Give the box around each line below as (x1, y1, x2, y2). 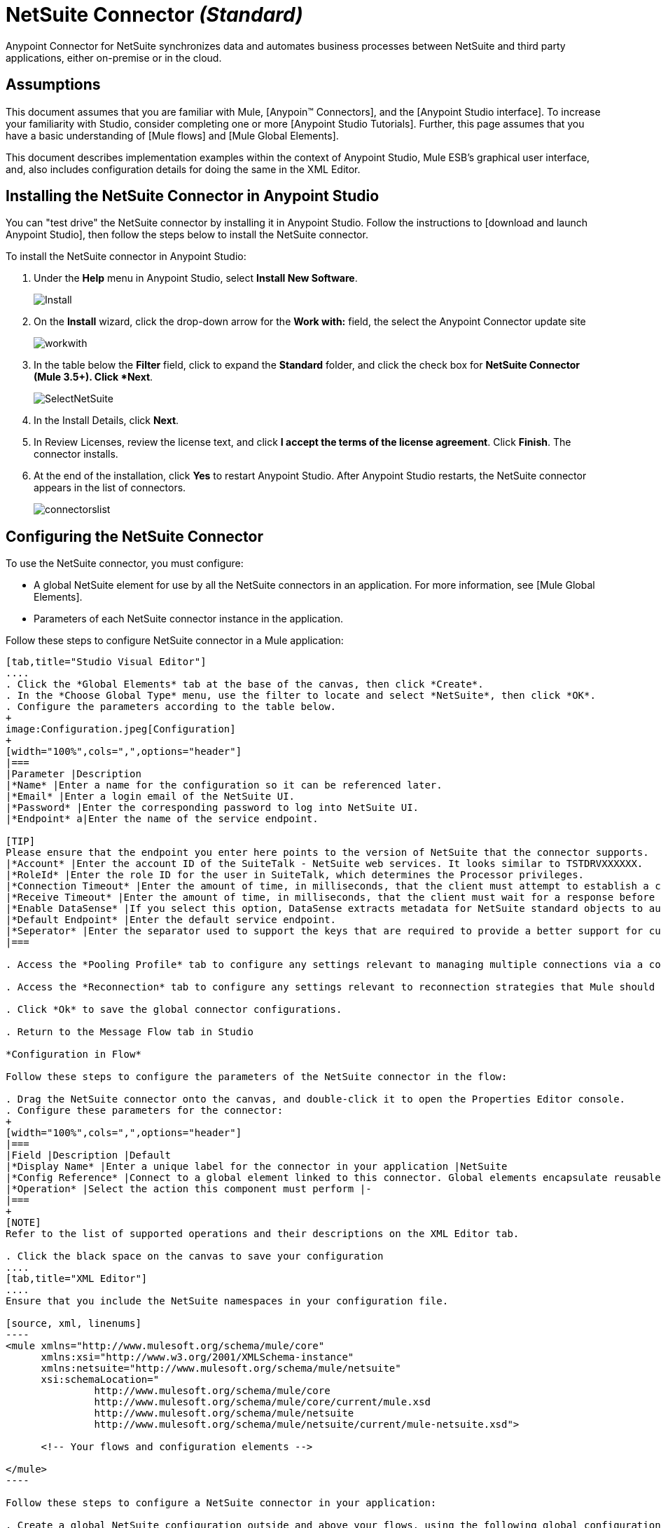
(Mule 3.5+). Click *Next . (34, 371, 153, 383)
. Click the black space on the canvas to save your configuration (6, 1250, 384, 1262)
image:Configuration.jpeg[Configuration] (6, 723, 236, 735)
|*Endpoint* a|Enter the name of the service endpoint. (6, 813, 319, 825)
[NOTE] (6, 1217, 41, 1229)
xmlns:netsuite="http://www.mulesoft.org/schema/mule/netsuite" (41, 1363, 401, 1374)
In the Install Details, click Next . (34, 414, 179, 427)
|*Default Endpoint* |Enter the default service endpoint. (6, 914, 337, 926)
